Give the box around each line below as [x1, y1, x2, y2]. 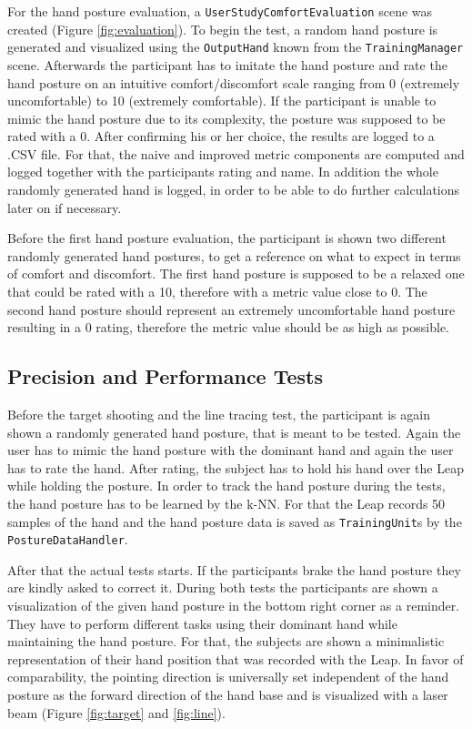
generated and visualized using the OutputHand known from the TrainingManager [7, 37, 464, 56]
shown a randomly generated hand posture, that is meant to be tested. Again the [7, 422, 461, 441]
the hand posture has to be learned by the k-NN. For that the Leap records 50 [7, 493, 446, 512]
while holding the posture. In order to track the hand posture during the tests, [7, 476, 446, 495]
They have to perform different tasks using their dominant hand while [7, 613, 397, 633]
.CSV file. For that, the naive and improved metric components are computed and [7, 144, 465, 163]
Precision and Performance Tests [7, 362, 324, 390]
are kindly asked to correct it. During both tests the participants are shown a [7, 578, 438, 597]
